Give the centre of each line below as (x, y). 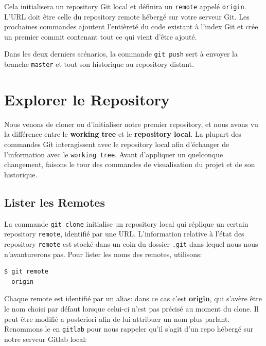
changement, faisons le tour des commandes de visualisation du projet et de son (130, 164)
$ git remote (26, 272)
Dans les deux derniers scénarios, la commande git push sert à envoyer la (121, 54)
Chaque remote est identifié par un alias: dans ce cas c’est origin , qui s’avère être (133, 298)
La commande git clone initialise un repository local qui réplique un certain (126, 223)
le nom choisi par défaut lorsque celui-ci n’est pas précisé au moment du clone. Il (131, 309)
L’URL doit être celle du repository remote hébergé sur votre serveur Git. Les (127, 16)
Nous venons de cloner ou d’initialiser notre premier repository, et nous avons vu (131, 124)
